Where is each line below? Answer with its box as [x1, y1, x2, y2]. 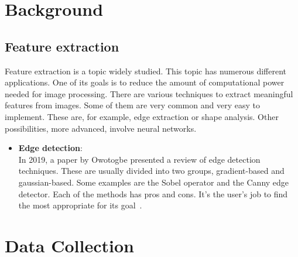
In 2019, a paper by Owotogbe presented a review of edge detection [18, 153, 261, 165]
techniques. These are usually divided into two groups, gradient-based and [18, 165, 285, 177]
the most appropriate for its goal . [18, 199, 142, 211]
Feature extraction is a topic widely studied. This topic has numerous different [5, 64, 287, 77]
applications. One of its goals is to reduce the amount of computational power [5, 76, 285, 88]
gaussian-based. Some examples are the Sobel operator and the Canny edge [18, 176, 289, 188]
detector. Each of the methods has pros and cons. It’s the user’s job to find [18, 187, 288, 200]
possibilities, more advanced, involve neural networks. [5, 122, 197, 134]
